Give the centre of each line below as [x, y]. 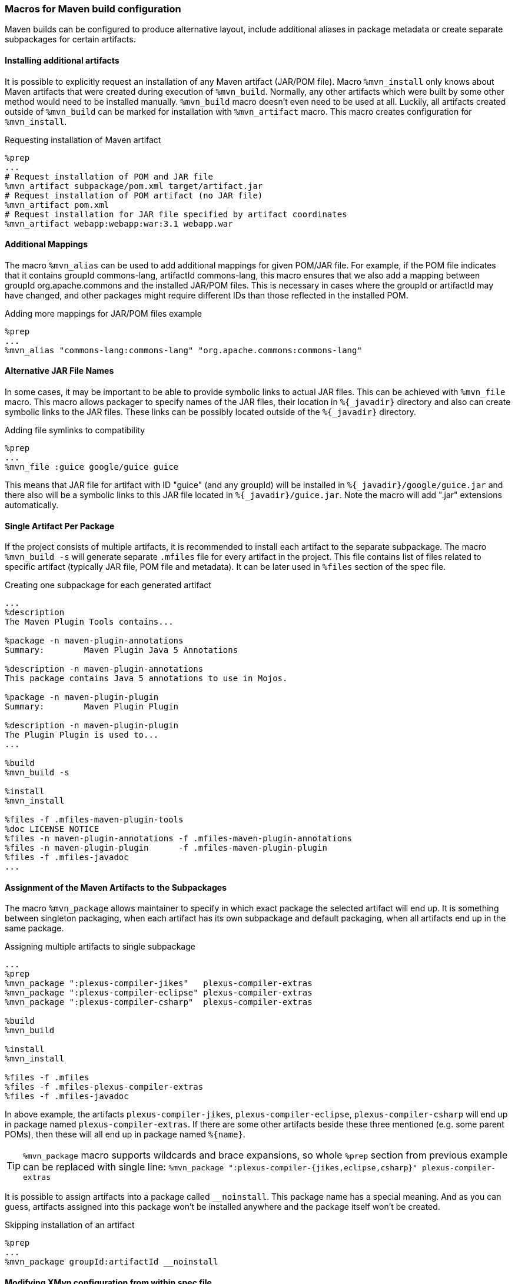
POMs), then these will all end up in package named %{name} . [125, 1134]
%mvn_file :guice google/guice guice [92, 467]
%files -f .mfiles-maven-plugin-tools [94, 820]
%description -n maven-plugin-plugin [92, 726]
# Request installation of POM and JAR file [109, 176]
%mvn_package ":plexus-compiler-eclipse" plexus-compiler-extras [159, 993]
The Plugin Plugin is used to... [82, 735]
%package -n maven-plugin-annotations [94, 641]
